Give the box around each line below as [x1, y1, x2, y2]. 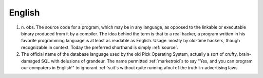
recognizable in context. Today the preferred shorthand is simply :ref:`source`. [21, 44, 179, 50]
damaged [21, 58, 40, 64]
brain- [239, 51, 252, 57]
